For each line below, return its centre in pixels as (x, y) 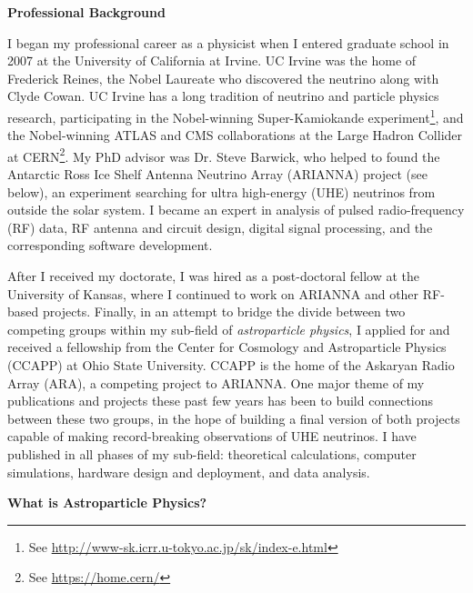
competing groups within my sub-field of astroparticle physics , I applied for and (229, 329)
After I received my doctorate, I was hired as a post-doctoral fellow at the (214, 276)
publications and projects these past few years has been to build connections (221, 401)
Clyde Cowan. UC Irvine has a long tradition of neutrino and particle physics (223, 96)
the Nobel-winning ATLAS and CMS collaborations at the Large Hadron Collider (235, 135)
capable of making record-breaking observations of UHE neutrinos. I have (212, 436)
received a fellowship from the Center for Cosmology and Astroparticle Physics (227, 347)
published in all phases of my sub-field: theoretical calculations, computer (212, 453)
